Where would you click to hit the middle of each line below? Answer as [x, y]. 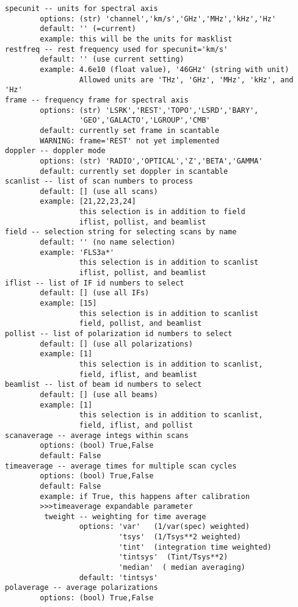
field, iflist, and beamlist [138, 374]
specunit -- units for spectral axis [82, 9]
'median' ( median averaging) [182, 568]
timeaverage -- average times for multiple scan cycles [121, 466]
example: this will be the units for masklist [136, 39]
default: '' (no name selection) [108, 242]
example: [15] [68, 303]
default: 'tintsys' [118, 577]
